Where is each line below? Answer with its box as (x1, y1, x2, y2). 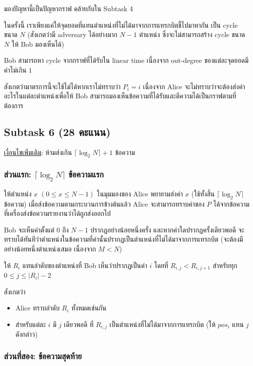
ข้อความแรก (68, 168, 104, 180)
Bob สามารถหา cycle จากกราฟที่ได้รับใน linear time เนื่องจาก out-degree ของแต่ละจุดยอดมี (4, 55, 249, 65)
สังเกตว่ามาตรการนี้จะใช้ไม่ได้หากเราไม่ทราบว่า (4, 81, 121, 91)
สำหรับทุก (213, 260, 237, 270)
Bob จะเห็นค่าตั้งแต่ (4, 224, 55, 234)
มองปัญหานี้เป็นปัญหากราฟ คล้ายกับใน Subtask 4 (4, 3, 133, 13)
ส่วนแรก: (4, 168, 31, 180)
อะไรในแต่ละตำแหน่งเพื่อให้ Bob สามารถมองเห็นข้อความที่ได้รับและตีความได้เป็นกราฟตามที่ (4, 91, 236, 101)
